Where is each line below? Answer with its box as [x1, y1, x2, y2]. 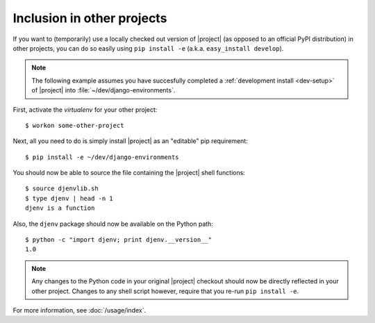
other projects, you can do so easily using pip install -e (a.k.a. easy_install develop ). [12, 44, 284, 52]
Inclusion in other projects [12, 10, 167, 26]
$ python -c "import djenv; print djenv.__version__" [25, 236, 212, 244]
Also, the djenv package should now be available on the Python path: [12, 220, 213, 228]
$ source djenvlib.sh [25, 185, 99, 192]
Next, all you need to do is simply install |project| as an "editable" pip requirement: [12, 137, 248, 145]
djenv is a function [25, 204, 95, 212]
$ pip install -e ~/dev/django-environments [25, 153, 180, 161]
